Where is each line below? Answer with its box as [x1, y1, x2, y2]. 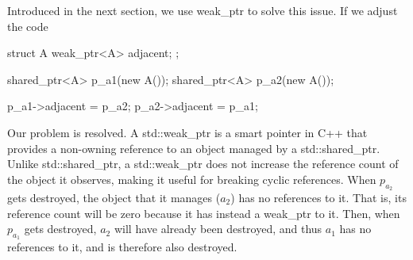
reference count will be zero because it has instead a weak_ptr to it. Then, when [7, 205, 400, 221]
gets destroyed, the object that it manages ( [7, 189, 221, 205]
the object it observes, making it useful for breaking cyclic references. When [7, 170, 376, 187]
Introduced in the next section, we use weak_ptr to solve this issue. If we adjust [7, 2, 398, 18]
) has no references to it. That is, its [230, 189, 407, 205]
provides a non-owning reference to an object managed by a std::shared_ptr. [7, 140, 380, 156]
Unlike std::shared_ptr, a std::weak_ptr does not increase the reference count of [7, 155, 399, 172]
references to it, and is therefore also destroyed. [7, 239, 237, 255]
